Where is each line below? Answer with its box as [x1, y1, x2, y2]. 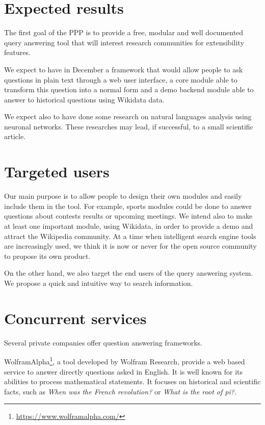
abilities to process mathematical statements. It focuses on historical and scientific [4, 376, 261, 387]
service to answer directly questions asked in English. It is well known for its [4, 366, 243, 377]
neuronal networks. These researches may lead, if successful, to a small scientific [4, 121, 253, 131]
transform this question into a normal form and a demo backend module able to [4, 84, 254, 95]
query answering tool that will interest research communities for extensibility [4, 37, 244, 47]
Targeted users [4, 161, 110, 182]
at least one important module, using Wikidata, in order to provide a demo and [4, 220, 253, 231]
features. [4, 47, 31, 58]
